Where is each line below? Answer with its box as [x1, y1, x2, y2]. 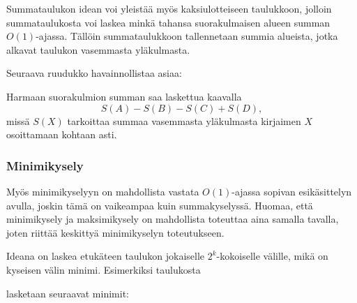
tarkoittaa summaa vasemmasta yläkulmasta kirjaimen [67, 113, 301, 128]
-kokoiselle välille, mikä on [216, 249, 328, 263]
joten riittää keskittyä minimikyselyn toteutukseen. [6, 225, 225, 239]
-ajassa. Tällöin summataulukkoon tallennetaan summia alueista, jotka [36, 29, 338, 43]
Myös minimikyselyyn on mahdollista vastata [6, 184, 199, 198]
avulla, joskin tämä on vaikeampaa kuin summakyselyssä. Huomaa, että [6, 198, 313, 212]
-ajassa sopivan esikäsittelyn [231, 184, 352, 198]
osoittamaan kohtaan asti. [6, 127, 117, 142]
